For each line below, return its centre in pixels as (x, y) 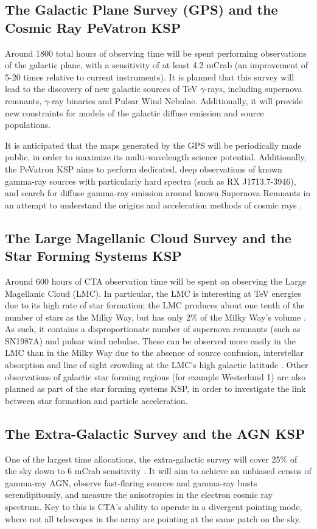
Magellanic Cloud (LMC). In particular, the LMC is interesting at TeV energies (153, 293)
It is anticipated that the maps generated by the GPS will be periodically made (153, 145)
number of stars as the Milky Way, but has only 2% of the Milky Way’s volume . (155, 317)
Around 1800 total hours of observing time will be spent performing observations (156, 53)
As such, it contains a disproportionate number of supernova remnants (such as (153, 329)
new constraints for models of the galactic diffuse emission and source (134, 112)
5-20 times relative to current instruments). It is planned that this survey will (150, 76)
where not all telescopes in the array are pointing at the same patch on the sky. (153, 518)
